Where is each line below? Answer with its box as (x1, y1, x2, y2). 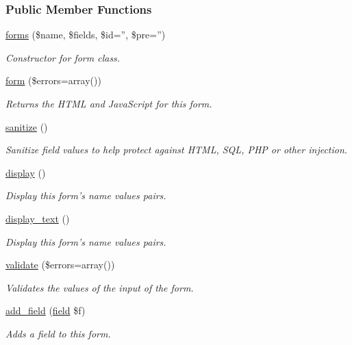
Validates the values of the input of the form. (5, 280, 194, 294)
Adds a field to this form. (5, 326, 111, 340)
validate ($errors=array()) (5, 257, 115, 272)
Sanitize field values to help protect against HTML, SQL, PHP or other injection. (5, 142, 348, 157)
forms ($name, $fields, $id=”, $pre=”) (5, 27, 166, 42)
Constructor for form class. (5, 50, 121, 64)
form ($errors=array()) (5, 73, 101, 88)
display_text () (5, 211, 70, 225)
